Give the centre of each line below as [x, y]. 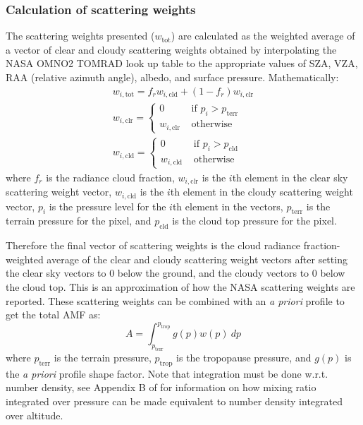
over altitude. [35, 415]
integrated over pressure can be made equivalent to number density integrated [174, 401]
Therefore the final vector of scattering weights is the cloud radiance [153, 245]
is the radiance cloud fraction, [110, 177]
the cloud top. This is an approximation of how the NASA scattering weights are [180, 287]
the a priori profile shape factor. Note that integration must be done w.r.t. [167, 373]
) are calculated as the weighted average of [263, 36]
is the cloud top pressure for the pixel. [254, 221]
